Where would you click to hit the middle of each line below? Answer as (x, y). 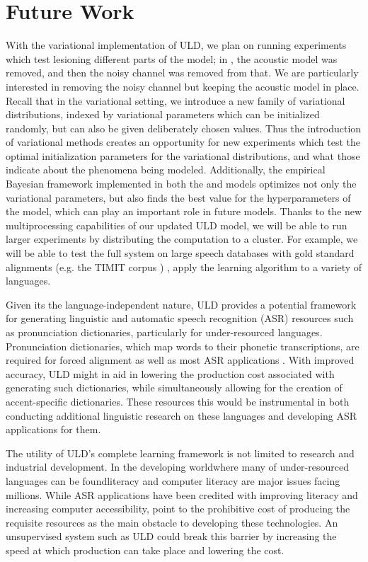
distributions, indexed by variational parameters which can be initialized (163, 114)
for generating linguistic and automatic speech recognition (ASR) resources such (180, 318)
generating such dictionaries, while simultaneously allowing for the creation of (174, 388)
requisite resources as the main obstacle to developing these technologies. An (172, 522)
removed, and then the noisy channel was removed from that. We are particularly (182, 73)
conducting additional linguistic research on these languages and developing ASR (182, 415)
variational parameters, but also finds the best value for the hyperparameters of (178, 197)
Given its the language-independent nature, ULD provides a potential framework (181, 304)
